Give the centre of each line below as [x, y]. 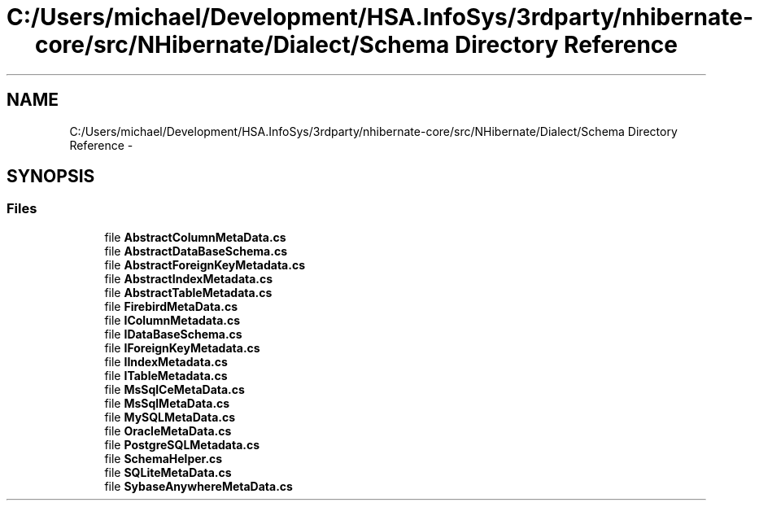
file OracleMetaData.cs [168, 431]
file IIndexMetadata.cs [166, 361]
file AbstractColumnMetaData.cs [195, 237]
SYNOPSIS [51, 177]
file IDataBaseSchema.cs [173, 334]
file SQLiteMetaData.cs [168, 472]
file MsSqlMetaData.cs [167, 403]
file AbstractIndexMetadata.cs [189, 278]
